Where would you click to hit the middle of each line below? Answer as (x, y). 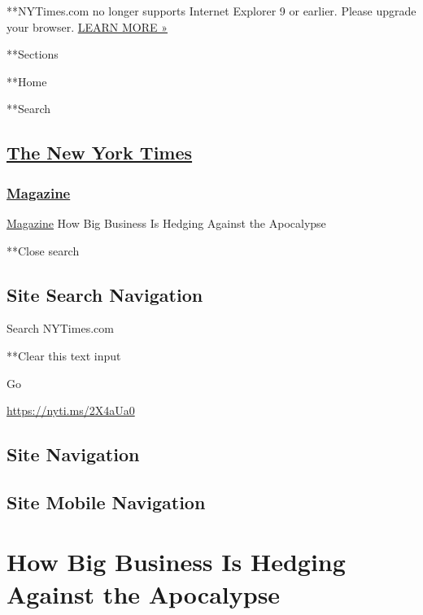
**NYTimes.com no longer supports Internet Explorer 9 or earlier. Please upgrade (211, 11)
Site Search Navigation (105, 294)
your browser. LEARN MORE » (87, 26)
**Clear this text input (64, 355)
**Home (27, 81)
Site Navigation (73, 454)
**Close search (43, 250)
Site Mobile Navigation (106, 502)
